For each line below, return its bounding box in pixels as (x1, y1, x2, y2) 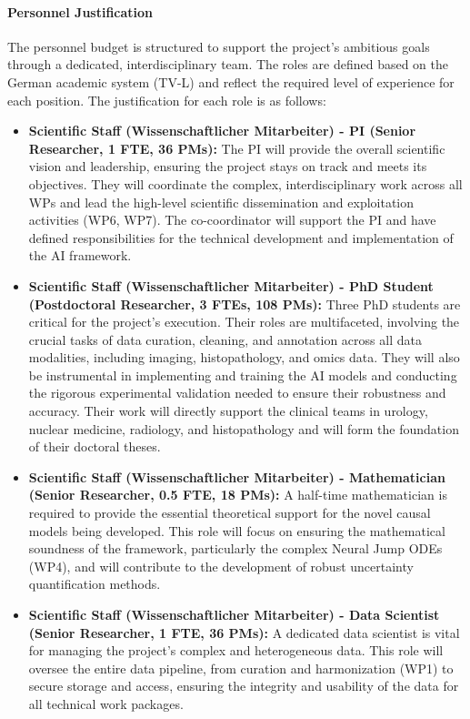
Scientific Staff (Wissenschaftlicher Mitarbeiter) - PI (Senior (28, 121, 416, 140)
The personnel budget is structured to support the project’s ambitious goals (7, 36, 430, 56)
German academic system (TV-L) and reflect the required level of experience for (7, 72, 455, 91)
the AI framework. (28, 246, 132, 265)
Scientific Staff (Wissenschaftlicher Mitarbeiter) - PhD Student (28, 276, 434, 295)
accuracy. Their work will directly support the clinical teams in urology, (28, 401, 428, 420)
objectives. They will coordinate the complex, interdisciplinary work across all (28, 174, 463, 193)
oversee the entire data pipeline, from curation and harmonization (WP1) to (28, 658, 454, 677)
